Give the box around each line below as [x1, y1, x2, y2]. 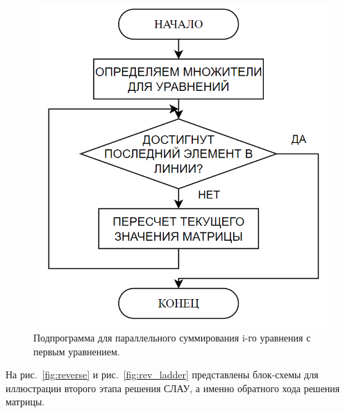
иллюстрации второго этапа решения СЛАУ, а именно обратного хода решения [6, 380, 340, 395]
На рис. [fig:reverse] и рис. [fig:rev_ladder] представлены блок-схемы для [6, 367, 319, 382]
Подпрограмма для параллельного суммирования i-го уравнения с [33, 330, 311, 344]
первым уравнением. [33, 344, 120, 358]
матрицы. [6, 394, 45, 409]
